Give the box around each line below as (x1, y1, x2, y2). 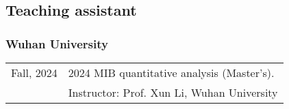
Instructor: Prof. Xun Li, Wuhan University (68, 84, 278, 100)
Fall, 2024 (11, 65, 58, 80)
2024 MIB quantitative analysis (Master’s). (68, 65, 275, 80)
